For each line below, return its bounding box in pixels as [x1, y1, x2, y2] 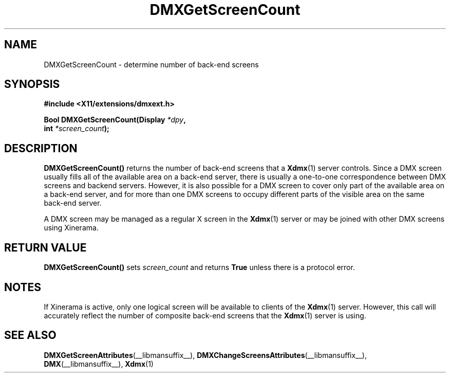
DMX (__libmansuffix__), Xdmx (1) [44, 359, 154, 368]
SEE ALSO [4, 329, 57, 342]
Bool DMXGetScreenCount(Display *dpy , [44, 115, 186, 124]
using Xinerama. [44, 223, 99, 232]
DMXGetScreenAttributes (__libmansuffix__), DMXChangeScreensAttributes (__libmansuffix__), [44, 350, 367, 360]
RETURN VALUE [4, 241, 87, 254]
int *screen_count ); [44, 124, 109, 133]
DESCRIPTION [4, 141, 78, 155]
